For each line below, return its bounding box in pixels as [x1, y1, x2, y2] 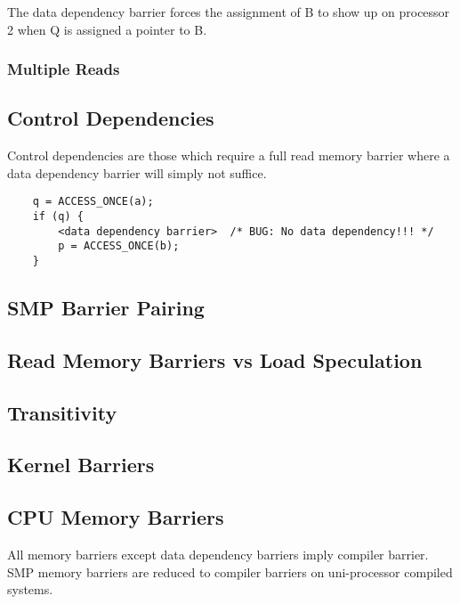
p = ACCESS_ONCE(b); [58, 240, 180, 253]
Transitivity [7, 398, 117, 426]
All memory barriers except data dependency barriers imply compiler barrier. [7, 545, 429, 564]
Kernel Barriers [7, 451, 155, 478]
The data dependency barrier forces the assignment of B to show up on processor [7, 3, 450, 20]
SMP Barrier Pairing [7, 294, 205, 322]
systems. [7, 580, 53, 599]
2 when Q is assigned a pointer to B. [7, 20, 207, 38]
